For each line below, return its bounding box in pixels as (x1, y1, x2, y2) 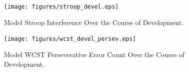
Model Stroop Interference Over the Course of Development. (4, 17, 184, 27)
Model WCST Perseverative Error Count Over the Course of (4, 49, 185, 59)
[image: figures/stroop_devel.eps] (4, 3, 119, 10)
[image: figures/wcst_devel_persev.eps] (4, 36, 137, 43)
